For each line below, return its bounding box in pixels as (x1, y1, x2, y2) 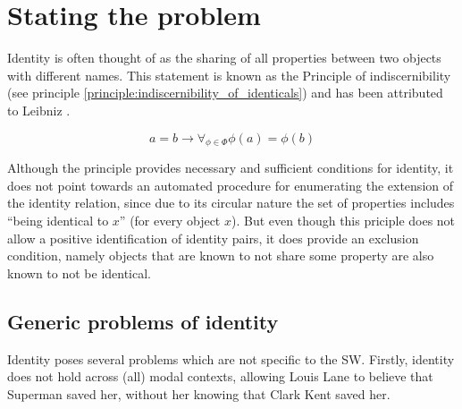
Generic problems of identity (7, 307, 279, 335)
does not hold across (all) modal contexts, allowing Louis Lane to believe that (7, 367, 433, 386)
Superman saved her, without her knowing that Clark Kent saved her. (7, 384, 391, 403)
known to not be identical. (7, 263, 152, 282)
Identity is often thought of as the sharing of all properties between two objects (7, 48, 441, 67)
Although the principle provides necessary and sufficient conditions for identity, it (7, 158, 454, 177)
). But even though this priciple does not (231, 211, 456, 230)
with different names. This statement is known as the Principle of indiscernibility (7, 65, 451, 84)
